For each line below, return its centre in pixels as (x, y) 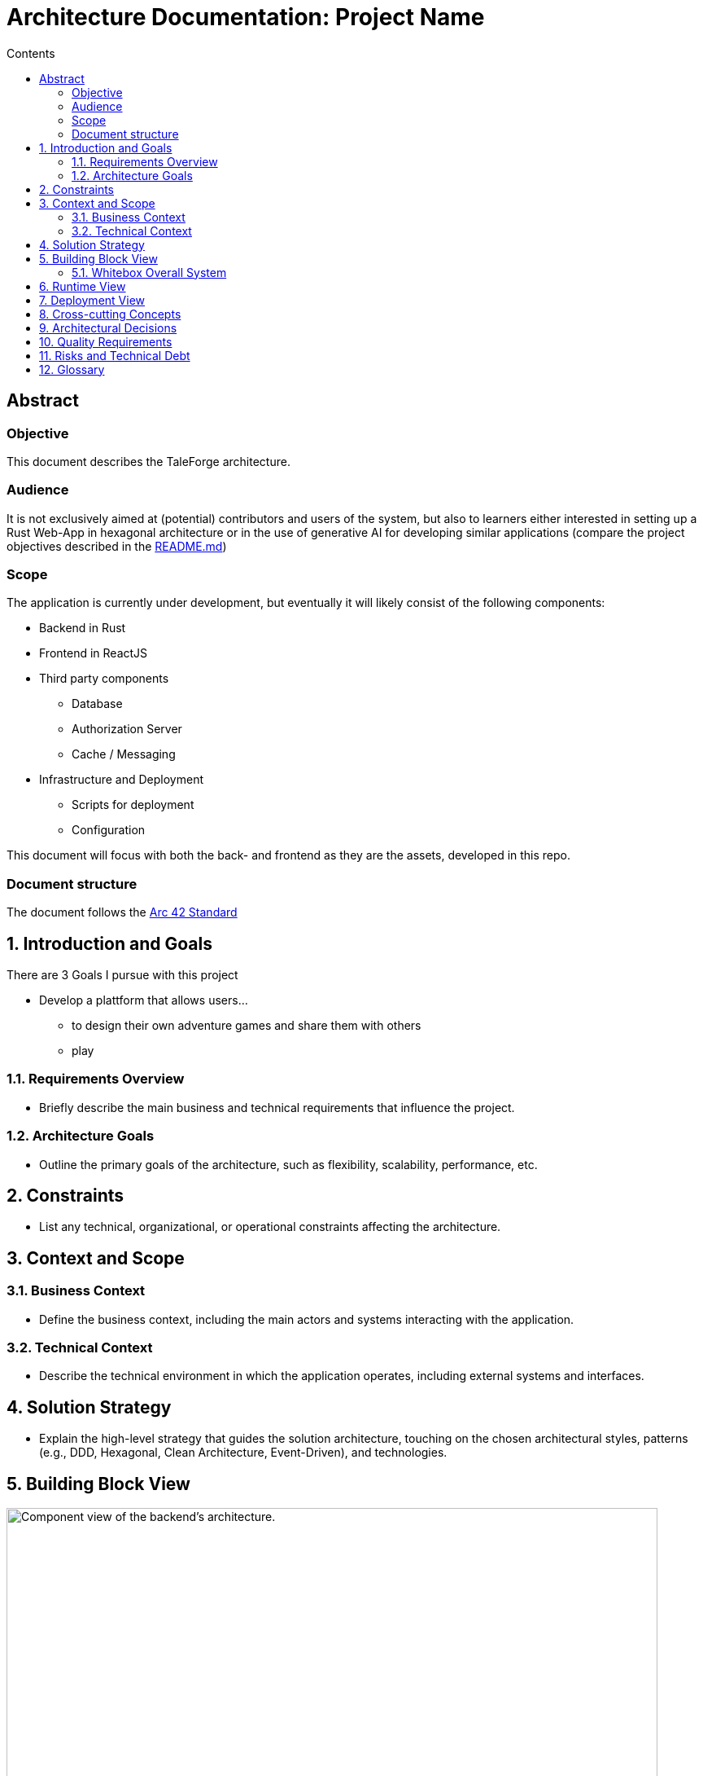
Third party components (104, 679)
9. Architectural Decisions (108, 328)
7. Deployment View (92, 300)
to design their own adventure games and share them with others (247, 1026)
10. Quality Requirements (106, 341)
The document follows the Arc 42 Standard (122, 912)
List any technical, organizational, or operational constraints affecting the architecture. (270, 1227)
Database (97, 704)
